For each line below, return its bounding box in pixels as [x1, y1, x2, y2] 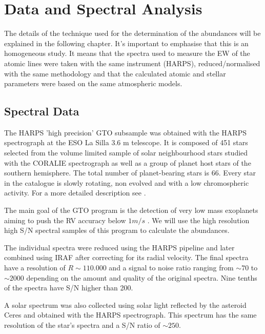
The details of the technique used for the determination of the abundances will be [4, 28, 261, 38]
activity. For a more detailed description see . [4, 187, 146, 198]
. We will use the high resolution [147, 214, 250, 225]
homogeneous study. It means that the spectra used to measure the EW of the [4, 48, 250, 58]
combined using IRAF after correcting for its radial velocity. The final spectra [4, 252, 249, 263]
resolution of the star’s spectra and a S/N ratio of [4, 319, 160, 330]
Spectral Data [4, 103, 79, 119]
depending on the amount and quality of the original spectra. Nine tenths [26, 272, 257, 283]
